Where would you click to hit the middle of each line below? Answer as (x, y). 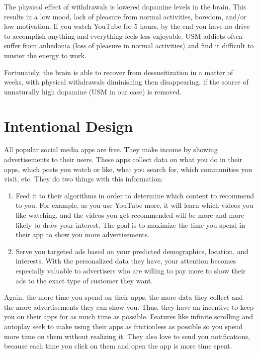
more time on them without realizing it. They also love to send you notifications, (127, 336)
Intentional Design (69, 126)
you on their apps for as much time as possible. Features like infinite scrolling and (129, 316)
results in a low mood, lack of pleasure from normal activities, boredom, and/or (125, 16)
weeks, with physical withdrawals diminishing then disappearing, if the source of (126, 82)
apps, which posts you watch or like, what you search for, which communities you (128, 169)
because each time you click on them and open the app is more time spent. (118, 346)
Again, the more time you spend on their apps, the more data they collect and (124, 297)
